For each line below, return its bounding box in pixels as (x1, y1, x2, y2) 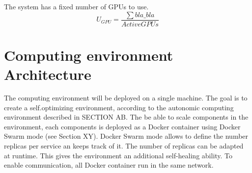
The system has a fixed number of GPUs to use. (4, 1, 149, 11)
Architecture (4, 64, 91, 84)
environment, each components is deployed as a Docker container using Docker (4, 121, 241, 131)
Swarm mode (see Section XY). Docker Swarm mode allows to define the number (4, 131, 249, 141)
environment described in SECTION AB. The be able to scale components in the (4, 112, 249, 122)
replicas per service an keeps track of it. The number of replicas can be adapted (4, 140, 244, 150)
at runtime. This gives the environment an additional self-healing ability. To (4, 150, 233, 160)
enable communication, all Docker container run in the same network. (4, 160, 214, 170)
